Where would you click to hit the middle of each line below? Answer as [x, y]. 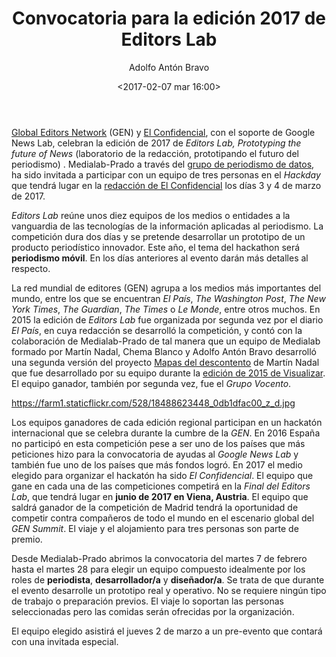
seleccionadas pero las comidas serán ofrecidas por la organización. [153, 611]
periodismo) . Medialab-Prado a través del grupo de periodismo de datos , [163, 164]
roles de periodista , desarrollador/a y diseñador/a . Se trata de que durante [168, 579]
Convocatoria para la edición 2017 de [169, 18]
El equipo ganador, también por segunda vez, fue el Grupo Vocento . [151, 383]
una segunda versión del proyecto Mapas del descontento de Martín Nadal [165, 362]
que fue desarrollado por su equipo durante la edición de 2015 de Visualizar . [168, 373]
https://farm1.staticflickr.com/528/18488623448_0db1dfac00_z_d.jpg [153, 403]
